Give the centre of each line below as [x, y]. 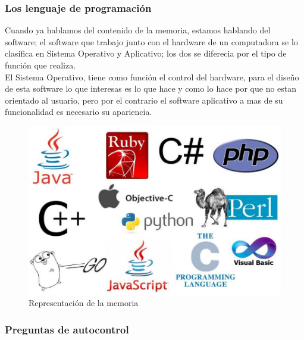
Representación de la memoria [84, 303]
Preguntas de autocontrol [67, 329]
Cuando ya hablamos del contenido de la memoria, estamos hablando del [138, 30]
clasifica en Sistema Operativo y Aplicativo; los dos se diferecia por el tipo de [146, 53]
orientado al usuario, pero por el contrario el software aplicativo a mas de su [144, 100]
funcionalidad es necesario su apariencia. [79, 112]
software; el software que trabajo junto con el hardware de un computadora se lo [151, 41]
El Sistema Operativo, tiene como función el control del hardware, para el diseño [152, 77]
